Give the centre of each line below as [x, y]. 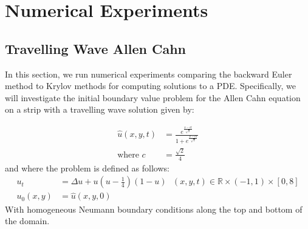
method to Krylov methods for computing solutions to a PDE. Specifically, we [150, 86]
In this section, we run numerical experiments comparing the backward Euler [149, 74]
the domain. [27, 221]
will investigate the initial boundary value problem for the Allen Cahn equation [153, 97]
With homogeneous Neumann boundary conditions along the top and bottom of [154, 209]
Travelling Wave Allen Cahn [95, 48]
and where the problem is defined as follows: [87, 168]
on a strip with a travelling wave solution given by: [100, 109]
